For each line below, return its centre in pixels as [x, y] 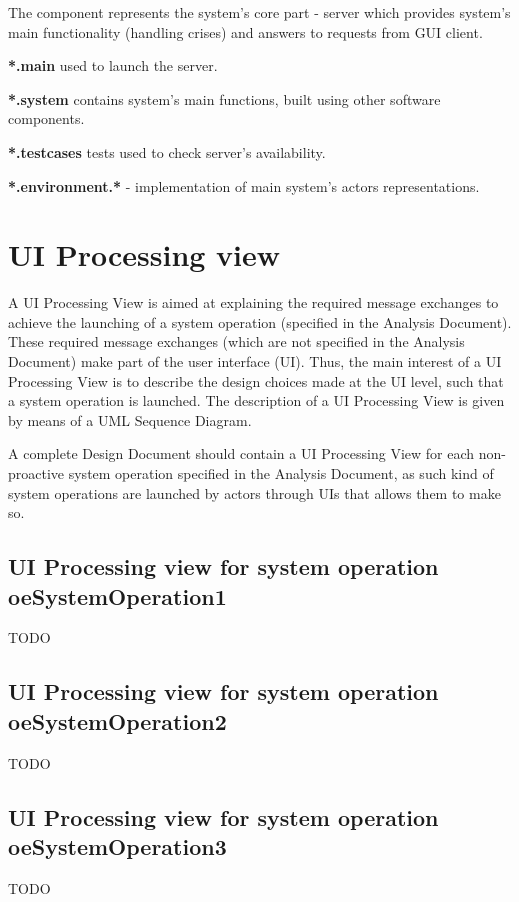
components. [46, 118]
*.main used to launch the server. [113, 65]
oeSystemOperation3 [117, 845]
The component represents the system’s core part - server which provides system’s [259, 12]
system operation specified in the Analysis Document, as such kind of [281, 473]
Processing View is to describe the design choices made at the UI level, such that [256, 380]
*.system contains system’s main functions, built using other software [224, 98]
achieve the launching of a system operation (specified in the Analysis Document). [260, 321]
